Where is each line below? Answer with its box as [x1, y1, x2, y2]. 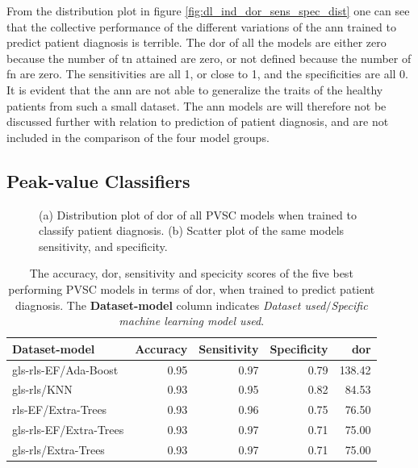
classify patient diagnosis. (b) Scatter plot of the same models [39, 222, 345, 239]
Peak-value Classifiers [6, 168, 190, 193]
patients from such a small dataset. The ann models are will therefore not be [6, 97, 387, 114]
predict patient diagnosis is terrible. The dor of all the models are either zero [6, 34, 387, 51]
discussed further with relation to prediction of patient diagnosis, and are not [6, 113, 389, 130]
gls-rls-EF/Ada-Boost [12, 361, 119, 378]
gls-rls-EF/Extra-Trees [12, 421, 124, 438]
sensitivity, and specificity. [39, 237, 168, 254]
